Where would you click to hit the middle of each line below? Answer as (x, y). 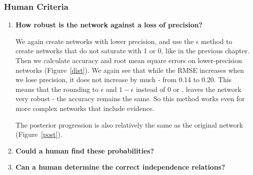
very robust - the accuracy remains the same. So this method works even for (130, 98)
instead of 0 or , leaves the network (189, 89)
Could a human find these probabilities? (85, 150)
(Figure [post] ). (39, 134)
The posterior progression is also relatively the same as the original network (129, 124)
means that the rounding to (57, 89)
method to (217, 41)
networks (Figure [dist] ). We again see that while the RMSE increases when (130, 70)
